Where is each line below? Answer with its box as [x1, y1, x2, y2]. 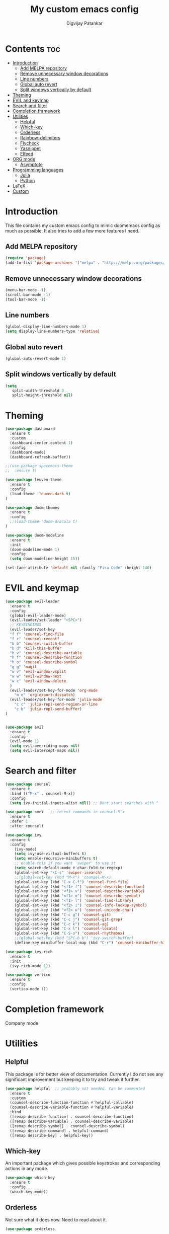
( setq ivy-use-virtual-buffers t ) [14, 852, 87, 857]
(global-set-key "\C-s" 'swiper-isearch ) [14, 870, 102, 875]
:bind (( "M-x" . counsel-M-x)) [10, 791, 75, 796]
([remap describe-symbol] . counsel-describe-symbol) [10, 1123, 125, 1128]
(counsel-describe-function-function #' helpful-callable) [10, 1100, 134, 1105]
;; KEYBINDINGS [10, 623, 42, 628]
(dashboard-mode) [10, 449, 46, 455]
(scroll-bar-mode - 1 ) [5, 292, 51, 297]
